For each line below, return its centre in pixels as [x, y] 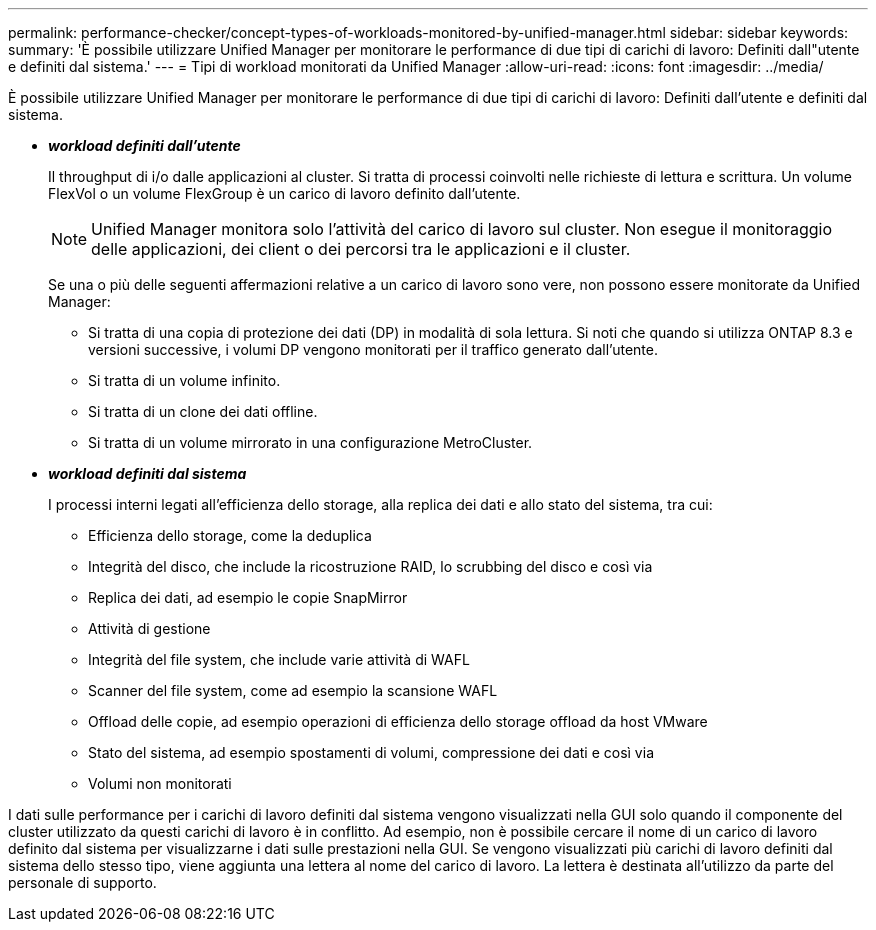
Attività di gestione [149, 628]
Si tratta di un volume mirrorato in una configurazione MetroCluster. [310, 442]
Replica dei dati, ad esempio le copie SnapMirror [248, 597]
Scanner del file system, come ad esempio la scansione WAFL [293, 690]
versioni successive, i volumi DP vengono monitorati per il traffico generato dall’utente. [373, 349]
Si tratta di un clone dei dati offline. [203, 411]
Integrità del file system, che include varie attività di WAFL [279, 659]
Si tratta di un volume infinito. [184, 380]
